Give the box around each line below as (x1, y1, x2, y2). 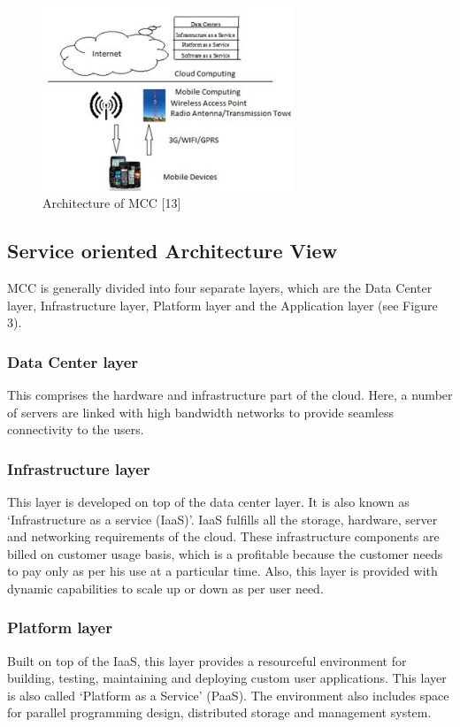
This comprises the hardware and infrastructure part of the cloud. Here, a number (7, 385, 453, 403)
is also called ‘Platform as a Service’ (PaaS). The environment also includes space (7, 685, 449, 704)
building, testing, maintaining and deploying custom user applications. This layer (7, 669, 447, 687)
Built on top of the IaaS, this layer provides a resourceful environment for (7, 651, 407, 670)
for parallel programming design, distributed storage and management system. (7, 703, 432, 722)
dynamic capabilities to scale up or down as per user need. (7, 578, 324, 597)
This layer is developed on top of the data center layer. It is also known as (7, 492, 410, 510)
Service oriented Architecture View (7, 237, 338, 264)
